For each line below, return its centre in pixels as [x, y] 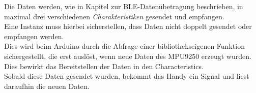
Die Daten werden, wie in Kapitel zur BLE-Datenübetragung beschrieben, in [124, 6]
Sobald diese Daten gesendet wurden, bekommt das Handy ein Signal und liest [127, 76]
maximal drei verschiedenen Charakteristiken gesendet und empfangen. [114, 16]
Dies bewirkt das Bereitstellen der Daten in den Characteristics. [104, 66]
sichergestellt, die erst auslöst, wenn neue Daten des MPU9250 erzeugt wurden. [128, 56]
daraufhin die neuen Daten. [47, 86]
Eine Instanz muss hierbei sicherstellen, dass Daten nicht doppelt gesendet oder [128, 26]
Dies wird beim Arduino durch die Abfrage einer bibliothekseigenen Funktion [124, 46]
